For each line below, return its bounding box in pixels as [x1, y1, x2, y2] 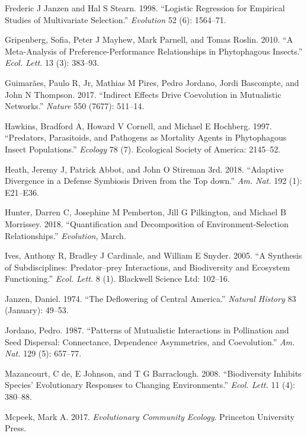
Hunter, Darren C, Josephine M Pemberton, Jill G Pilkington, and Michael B [5, 206, 286, 218]
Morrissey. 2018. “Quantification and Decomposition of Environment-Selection [5, 217, 289, 230]
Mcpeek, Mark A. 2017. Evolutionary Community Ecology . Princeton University [5, 410, 295, 422]
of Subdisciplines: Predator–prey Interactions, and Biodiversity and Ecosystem [5, 260, 290, 273]
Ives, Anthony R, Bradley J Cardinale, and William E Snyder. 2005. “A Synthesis [5, 249, 302, 262]
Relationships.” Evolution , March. [5, 229, 126, 241]
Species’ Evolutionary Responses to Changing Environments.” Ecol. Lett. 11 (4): [5, 378, 295, 391]
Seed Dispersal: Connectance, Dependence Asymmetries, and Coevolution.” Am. [5, 335, 295, 348]
